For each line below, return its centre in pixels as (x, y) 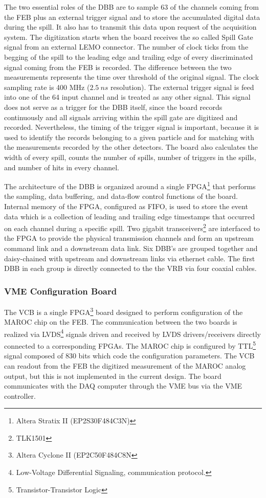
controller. (20, 395)
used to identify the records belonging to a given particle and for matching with (129, 137)
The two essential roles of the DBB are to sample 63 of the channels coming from (131, 7)
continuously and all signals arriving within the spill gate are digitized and (121, 117)
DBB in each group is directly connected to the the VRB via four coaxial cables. (130, 268)
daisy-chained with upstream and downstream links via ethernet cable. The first (130, 258)
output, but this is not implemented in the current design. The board (113, 376)
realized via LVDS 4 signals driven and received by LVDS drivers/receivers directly (132, 333)
